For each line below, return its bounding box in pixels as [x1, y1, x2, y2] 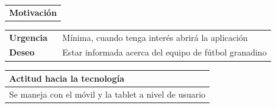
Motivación [9, 5, 57, 18]
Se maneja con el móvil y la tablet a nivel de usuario [9, 87, 206, 100]
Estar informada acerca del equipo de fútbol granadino [62, 46, 267, 59]
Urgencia [9, 31, 48, 43]
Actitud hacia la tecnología [9, 72, 124, 85]
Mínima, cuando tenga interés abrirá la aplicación [62, 31, 248, 43]
